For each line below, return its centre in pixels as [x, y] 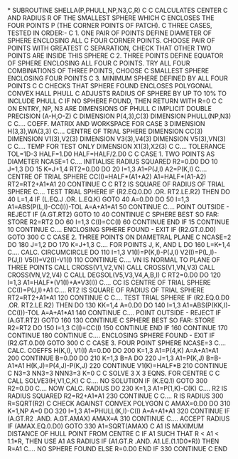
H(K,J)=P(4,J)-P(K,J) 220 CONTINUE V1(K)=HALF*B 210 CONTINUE [126, 365]
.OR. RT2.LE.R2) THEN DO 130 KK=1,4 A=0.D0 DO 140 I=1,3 [94, 305]
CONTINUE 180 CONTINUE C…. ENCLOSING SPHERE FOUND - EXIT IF [111, 335]
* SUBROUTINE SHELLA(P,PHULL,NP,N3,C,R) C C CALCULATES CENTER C [118, 10]
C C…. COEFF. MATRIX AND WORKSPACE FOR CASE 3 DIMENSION [106, 123]
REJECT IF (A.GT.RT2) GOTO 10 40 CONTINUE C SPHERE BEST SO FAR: [113, 214]
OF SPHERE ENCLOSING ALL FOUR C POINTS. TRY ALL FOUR [99, 63]
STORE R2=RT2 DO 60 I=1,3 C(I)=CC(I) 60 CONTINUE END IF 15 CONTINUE [118, 222]
